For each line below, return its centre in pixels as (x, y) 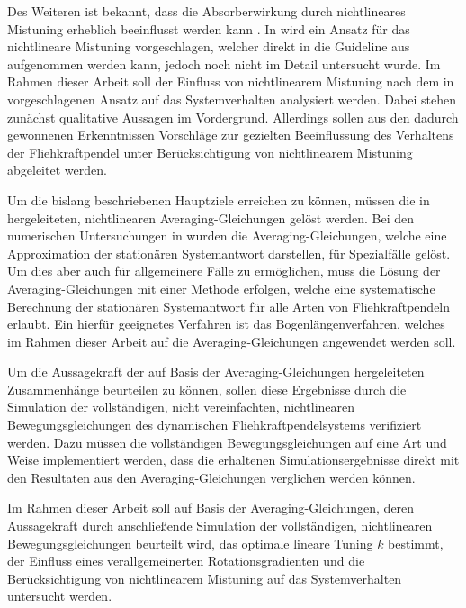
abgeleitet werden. (57, 170)
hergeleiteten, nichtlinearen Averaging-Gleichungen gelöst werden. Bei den (211, 218)
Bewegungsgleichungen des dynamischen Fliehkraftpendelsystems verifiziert (215, 425)
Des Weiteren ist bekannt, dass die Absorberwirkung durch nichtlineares (206, 11)
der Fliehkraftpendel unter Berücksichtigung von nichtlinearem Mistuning (210, 152)
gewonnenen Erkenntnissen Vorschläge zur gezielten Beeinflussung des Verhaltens (231, 135)
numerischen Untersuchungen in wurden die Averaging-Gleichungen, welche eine (227, 236)
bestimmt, (416, 543)
